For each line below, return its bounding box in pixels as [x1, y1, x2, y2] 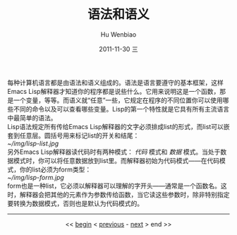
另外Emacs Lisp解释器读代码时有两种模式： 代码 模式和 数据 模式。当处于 [7, 147, 221, 156]
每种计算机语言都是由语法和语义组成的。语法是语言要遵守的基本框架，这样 [7, 78, 224, 87]
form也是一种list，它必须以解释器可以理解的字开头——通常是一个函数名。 [7, 181, 221, 190]
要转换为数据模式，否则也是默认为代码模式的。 [7, 199, 143, 207]
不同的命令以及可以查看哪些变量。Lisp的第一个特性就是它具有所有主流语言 [13, 104, 230, 113]
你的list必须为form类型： [19, 165, 92, 174]
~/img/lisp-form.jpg [7, 173, 65, 181]
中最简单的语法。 [7, 114, 57, 122]
